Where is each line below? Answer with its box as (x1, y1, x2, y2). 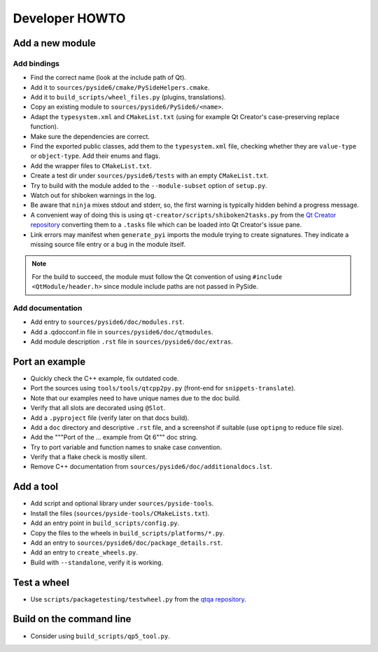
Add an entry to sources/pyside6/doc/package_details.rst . (30, 538, 223, 547)
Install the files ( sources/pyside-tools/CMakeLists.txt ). (30, 509, 210, 517)
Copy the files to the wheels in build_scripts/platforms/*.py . (30, 529, 225, 537)
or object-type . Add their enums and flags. (30, 151, 161, 161)
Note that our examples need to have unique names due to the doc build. (30, 393, 241, 402)
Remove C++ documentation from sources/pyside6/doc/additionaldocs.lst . (30, 463, 272, 471)
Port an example (13, 355, 86, 367)
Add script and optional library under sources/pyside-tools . (30, 499, 214, 508)
